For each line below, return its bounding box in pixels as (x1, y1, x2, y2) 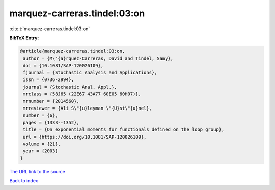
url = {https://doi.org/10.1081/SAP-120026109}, (23, 134, 147, 140)
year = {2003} (23, 148, 58, 154)
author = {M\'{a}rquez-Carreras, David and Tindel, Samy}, (23, 56, 174, 61)
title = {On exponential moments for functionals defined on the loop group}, (23, 127, 225, 132)
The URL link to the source (9, 168, 66, 174)
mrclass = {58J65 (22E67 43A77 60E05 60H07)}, (23, 91, 141, 97)
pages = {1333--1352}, (23, 120, 80, 125)
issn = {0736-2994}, (23, 77, 74, 83)
